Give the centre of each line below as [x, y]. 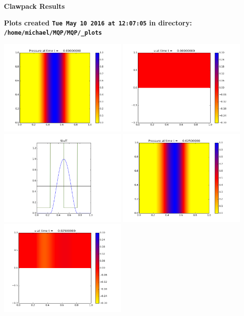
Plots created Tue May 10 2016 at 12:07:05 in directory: [98, 22]
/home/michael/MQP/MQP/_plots [53, 33]
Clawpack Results [34, 6]
